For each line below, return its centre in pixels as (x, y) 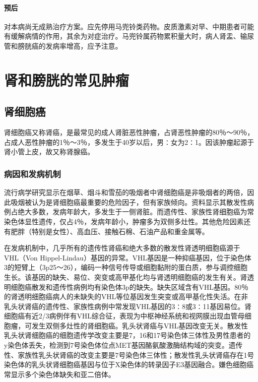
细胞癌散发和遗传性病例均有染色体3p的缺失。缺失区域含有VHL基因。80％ (129, 286)
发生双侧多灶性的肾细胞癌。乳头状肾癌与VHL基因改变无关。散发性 (140, 325)
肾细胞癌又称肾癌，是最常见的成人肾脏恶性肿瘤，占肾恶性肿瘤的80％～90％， (129, 132)
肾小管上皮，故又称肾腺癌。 (49, 152)
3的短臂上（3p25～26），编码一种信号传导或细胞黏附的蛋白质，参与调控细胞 (126, 267)
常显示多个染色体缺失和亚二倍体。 (60, 374)
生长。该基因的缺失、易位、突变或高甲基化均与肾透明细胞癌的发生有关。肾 (126, 277)
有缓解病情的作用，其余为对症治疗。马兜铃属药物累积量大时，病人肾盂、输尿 (129, 36)
